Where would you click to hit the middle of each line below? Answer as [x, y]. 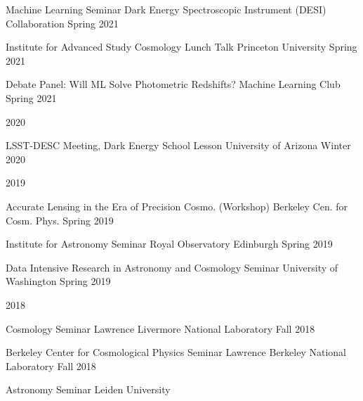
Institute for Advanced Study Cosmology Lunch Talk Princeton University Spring [181, 47]
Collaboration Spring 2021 [62, 23]
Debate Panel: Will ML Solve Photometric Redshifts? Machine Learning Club [173, 84]
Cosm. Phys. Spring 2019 [60, 220]
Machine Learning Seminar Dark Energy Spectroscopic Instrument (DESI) [166, 9]
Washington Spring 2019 [58, 281]
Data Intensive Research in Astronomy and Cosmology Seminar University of [172, 267]
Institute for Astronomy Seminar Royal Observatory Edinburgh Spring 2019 [169, 244]
